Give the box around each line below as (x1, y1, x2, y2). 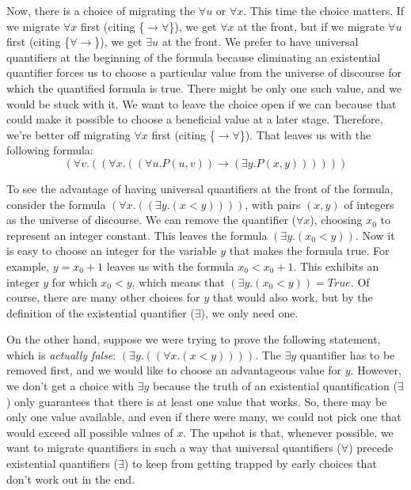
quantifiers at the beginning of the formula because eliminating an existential (6, 48, 381, 65)
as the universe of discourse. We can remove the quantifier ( (6, 211, 296, 228)
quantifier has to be (299, 346, 395, 363)
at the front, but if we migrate (238, 17, 385, 34)
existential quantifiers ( (6, 455, 118, 472)
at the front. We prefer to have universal (162, 33, 359, 50)
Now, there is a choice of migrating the (6, 2, 196, 18)
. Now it (355, 226, 395, 243)
